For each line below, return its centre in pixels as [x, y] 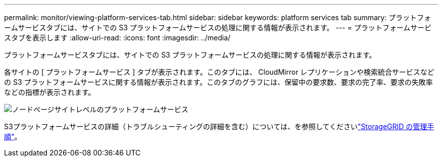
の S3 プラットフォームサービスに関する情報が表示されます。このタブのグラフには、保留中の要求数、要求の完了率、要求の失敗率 [218, 82]
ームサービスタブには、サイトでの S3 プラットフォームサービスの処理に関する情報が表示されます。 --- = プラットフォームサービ [218, 28]
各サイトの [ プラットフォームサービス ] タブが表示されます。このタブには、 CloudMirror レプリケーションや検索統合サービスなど [219, 72]
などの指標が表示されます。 [50, 92]
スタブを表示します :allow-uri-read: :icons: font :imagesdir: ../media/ [117, 38]
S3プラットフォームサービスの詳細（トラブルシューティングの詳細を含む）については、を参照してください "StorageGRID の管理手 [219, 126]
